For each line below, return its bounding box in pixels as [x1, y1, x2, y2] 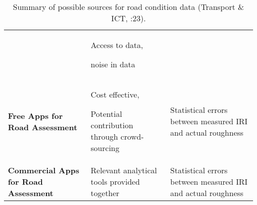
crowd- [121, 131, 144, 142]
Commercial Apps [8, 164, 80, 176]
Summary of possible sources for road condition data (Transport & [13, 1, 244, 12]
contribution [90, 119, 133, 131]
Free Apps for [8, 109, 63, 121]
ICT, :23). [111, 12, 146, 24]
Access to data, [90, 39, 143, 51]
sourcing [90, 142, 120, 154]
